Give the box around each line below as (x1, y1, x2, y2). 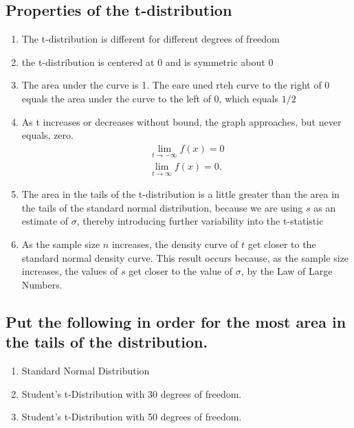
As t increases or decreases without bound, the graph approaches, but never (21, 114, 342, 128)
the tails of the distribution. (5, 331, 208, 352)
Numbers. (21, 277, 63, 291)
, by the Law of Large (241, 264, 333, 278)
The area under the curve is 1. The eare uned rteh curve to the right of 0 (21, 78, 330, 92)
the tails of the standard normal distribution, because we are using (21, 200, 303, 214)
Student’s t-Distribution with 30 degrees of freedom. (21, 386, 242, 401)
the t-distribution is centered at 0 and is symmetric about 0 (21, 54, 274, 69)
